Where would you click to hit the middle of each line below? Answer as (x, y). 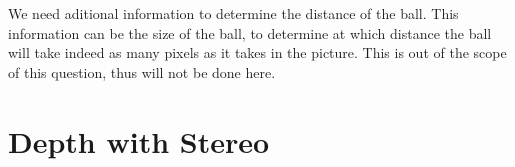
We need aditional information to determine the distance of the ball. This (233, 13)
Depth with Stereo (139, 140)
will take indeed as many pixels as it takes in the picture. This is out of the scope (257, 52)
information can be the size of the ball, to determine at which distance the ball (250, 32)
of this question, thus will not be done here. (142, 71)
